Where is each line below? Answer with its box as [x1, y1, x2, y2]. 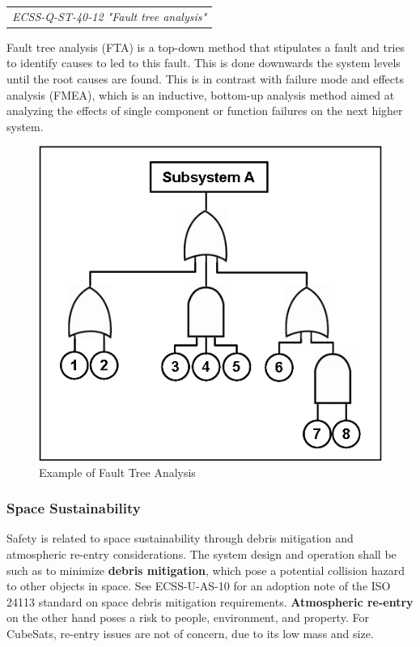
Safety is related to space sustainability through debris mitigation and [6, 530, 354, 547]
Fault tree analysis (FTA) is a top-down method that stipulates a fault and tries [6, 38, 405, 55]
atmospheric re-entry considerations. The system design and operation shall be [6, 545, 397, 562]
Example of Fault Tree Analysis [39, 463, 196, 480]
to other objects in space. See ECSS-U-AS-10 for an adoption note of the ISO [6, 577, 391, 594]
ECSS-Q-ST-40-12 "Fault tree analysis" [12, 7, 207, 24]
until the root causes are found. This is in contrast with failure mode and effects [6, 70, 404, 87]
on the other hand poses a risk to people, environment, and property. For [6, 609, 369, 626]
